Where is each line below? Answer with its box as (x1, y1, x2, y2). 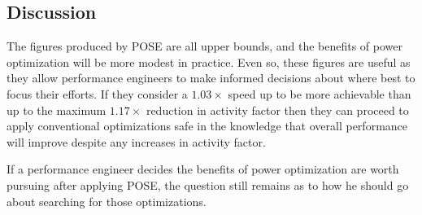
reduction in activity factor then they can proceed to (146, 101, 409, 118)
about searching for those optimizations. (7, 192, 207, 209)
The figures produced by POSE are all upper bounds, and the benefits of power (7, 37, 402, 55)
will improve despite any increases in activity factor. (7, 133, 266, 150)
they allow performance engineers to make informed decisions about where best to (7, 69, 415, 86)
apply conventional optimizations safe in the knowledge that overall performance (7, 117, 408, 134)
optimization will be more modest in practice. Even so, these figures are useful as (7, 53, 411, 70)
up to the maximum (7, 101, 107, 118)
